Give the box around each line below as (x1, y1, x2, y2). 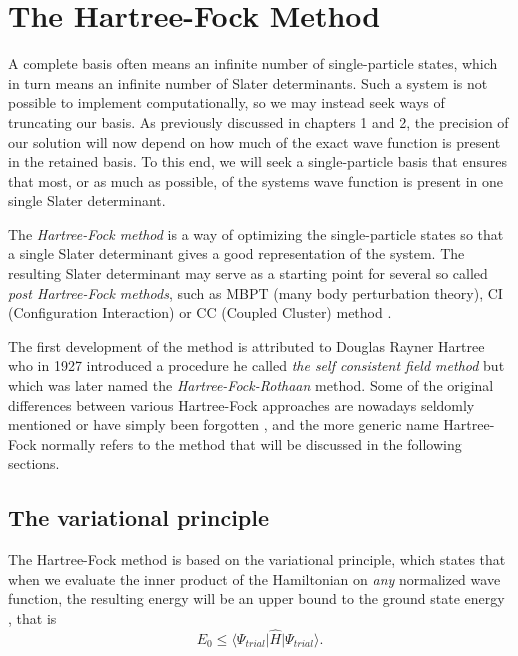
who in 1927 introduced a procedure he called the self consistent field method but (8, 355, 505, 376)
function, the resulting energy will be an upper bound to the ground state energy (8, 588, 505, 609)
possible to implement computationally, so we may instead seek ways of (8, 92, 445, 113)
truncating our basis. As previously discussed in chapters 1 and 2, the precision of (8, 111, 509, 132)
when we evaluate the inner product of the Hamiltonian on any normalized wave (8, 568, 501, 589)
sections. (8, 453, 60, 474)
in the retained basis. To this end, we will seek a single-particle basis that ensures (8, 151, 507, 172)
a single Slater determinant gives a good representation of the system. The (8, 243, 465, 264)
